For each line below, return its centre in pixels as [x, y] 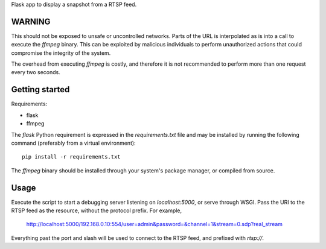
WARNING [31, 21]
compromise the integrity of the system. [61, 53]
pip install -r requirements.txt [71, 157]
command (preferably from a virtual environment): [73, 143]
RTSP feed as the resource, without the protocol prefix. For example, [97, 210]
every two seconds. [36, 72]
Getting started [40, 90]
